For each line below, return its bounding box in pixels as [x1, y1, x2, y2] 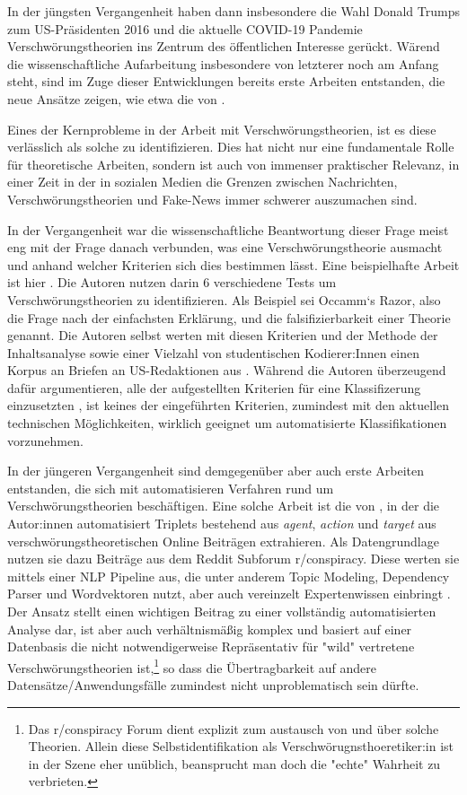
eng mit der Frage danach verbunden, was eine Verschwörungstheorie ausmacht [7, 238, 443, 257]
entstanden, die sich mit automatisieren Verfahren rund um [7, 478, 334, 497]
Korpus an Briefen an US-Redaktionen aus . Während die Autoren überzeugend [7, 361, 446, 380]
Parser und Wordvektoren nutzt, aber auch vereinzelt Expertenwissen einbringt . [7, 584, 451, 603]
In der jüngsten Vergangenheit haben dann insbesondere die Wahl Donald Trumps [7, 2, 460, 20]
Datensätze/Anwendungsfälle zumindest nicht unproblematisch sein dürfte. [7, 676, 419, 695]
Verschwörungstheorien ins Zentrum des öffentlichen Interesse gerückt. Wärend [7, 37, 440, 56]
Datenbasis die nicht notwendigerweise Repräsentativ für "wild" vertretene [7, 637, 415, 656]
